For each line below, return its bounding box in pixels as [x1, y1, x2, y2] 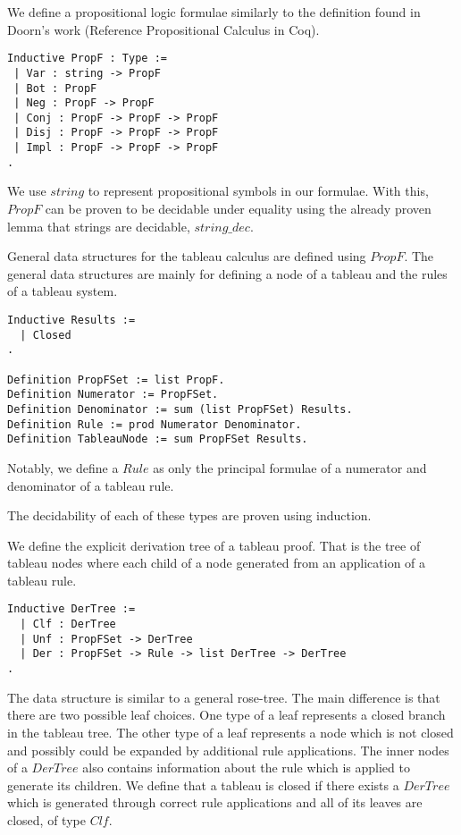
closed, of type [7, 810, 86, 829]
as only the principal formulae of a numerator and [153, 458, 427, 477]
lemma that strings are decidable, [7, 216, 190, 235]
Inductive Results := [7, 314, 136, 326]
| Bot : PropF [13, 81, 97, 95]
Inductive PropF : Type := [7, 52, 167, 65]
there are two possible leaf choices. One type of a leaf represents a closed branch [7, 705, 446, 724]
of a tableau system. [7, 282, 118, 300]
